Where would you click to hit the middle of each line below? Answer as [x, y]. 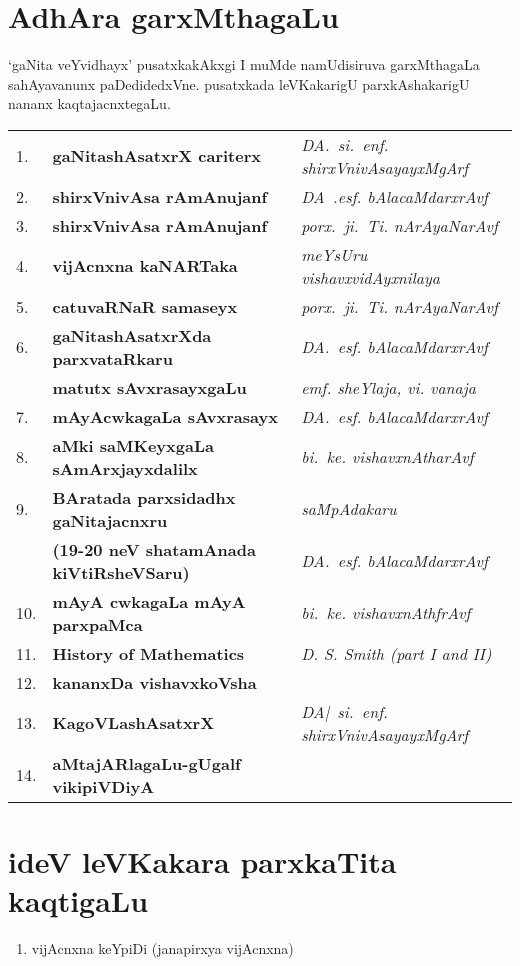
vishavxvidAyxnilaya [370, 277]
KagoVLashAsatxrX [133, 723]
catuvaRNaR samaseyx [145, 306]
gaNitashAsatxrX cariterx [156, 156]
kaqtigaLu [78, 900]
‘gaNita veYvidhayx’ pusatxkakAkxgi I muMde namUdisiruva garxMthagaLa [244, 64]
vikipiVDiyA [103, 786]
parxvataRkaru [112, 358]
